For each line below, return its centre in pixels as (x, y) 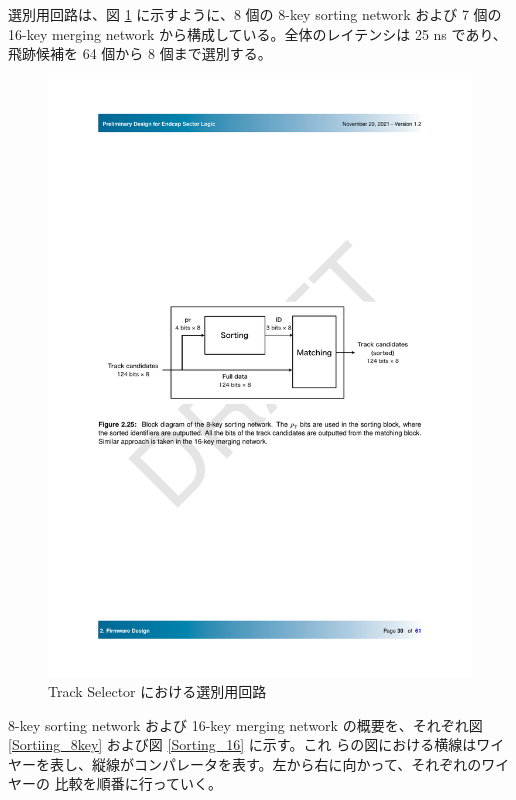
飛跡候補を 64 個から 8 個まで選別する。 (140, 53)
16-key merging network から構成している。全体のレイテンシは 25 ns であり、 (257, 33)
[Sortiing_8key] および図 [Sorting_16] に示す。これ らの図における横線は (242, 744)
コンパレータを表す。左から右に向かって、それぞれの (307, 763)
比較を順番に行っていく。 (138, 783)
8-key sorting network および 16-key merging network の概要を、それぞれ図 (245, 724)
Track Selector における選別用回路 (157, 691)
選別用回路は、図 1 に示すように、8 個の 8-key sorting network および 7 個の (255, 14)
